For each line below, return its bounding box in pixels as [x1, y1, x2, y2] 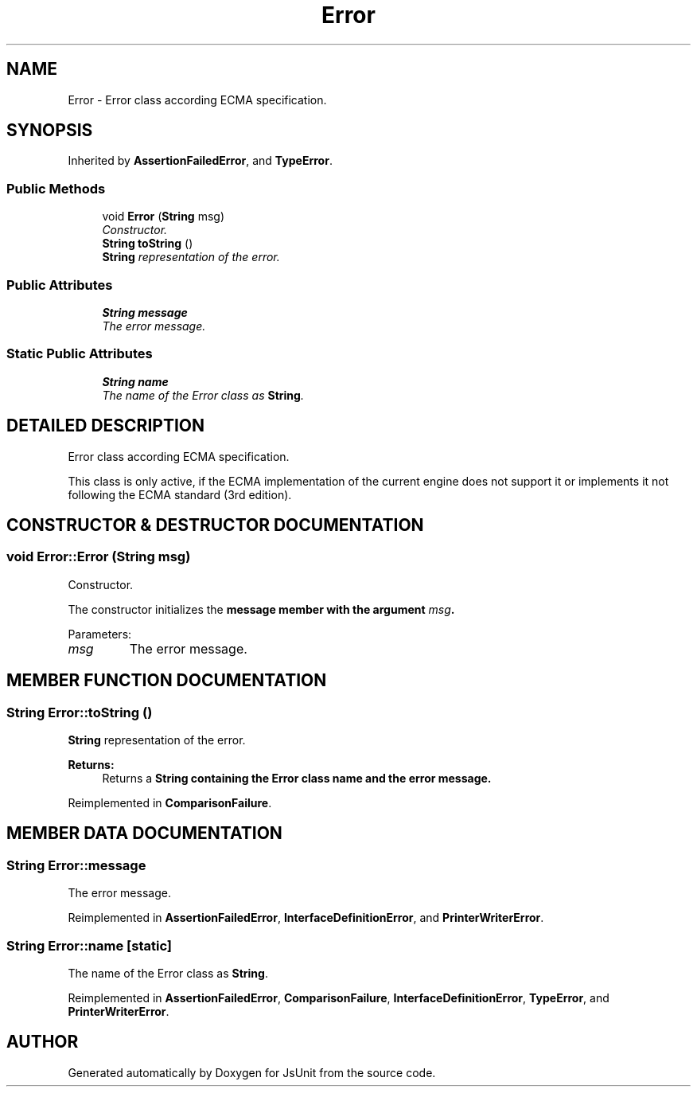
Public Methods [6, 180, 106, 197]
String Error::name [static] [6, 937, 173, 954]
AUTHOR [6, 1032, 79, 1052]
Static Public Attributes [6, 345, 153, 362]
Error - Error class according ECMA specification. [68, 92, 327, 107]
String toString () [102, 236, 193, 251]
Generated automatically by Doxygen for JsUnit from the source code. [68, 1065, 436, 1079]
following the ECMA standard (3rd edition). [68, 487, 292, 502]
